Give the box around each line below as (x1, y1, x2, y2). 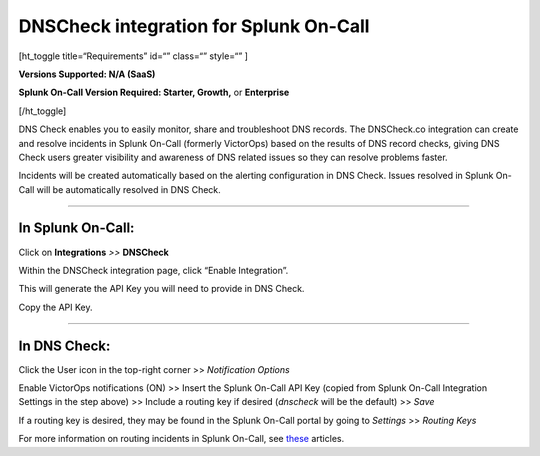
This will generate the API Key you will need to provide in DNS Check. (18, 283, 305, 295)
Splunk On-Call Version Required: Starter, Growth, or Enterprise (18, 86, 290, 99)
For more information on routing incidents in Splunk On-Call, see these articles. (18, 433, 345, 445)
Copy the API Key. (18, 301, 94, 313)
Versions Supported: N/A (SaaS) (18, 68, 156, 80)
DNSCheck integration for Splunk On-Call (18, 15, 370, 37)
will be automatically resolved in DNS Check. (36, 183, 222, 195)
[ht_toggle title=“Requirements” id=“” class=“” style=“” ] (18, 50, 249, 62)
